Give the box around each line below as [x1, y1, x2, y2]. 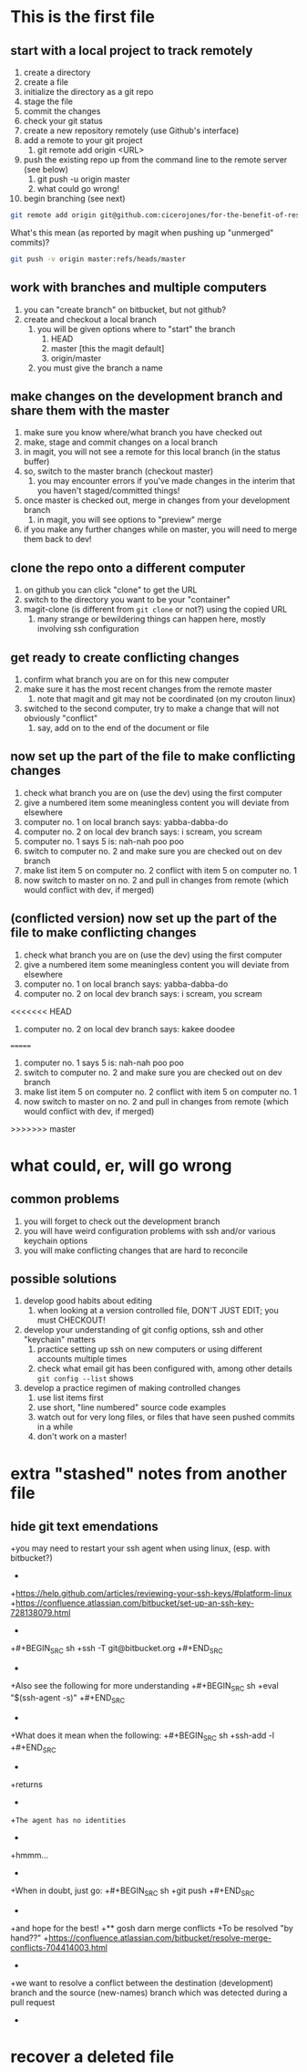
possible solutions [10, 1271, 118, 1287]
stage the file [23, 96, 74, 107]
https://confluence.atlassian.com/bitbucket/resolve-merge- [48, 1932, 272, 1943]
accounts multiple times [36, 1354, 128, 1365]
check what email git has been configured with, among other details [36, 1363, 292, 1375]
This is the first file [10, 6, 156, 27]
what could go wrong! [36, 183, 119, 194]
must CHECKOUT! [36, 1314, 106, 1325]
